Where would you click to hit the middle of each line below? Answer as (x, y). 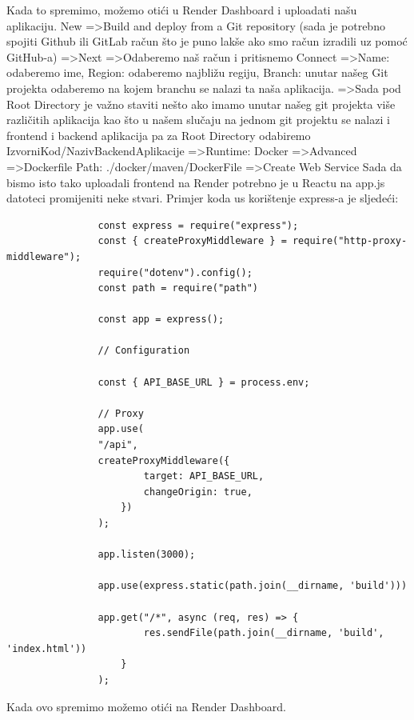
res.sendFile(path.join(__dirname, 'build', (264, 633)
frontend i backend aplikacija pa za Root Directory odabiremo (159, 135)
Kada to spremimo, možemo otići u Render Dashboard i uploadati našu (182, 10)
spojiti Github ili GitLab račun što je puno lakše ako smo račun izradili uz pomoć (207, 41)
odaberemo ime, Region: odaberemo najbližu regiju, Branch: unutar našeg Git (197, 72)
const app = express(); (161, 320)
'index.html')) (47, 648)
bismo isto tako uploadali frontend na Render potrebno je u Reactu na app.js (196, 182)
